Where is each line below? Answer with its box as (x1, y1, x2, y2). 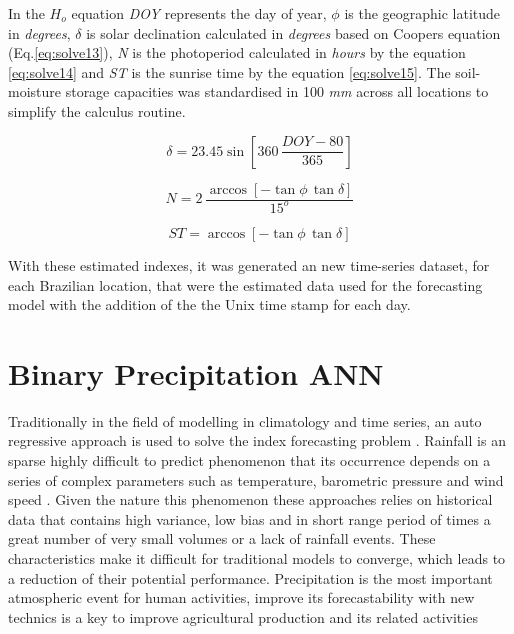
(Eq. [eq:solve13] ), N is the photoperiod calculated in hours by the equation (8, 42, 466, 63)
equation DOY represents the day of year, (71, 3, 327, 23)
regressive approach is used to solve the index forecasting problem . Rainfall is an (8, 430, 506, 451)
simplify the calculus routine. (8, 100, 186, 121)
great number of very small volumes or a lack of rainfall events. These (8, 528, 436, 549)
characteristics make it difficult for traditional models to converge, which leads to (8, 548, 506, 569)
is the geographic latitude (344, 3, 501, 23)
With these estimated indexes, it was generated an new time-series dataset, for (8, 254, 490, 275)
